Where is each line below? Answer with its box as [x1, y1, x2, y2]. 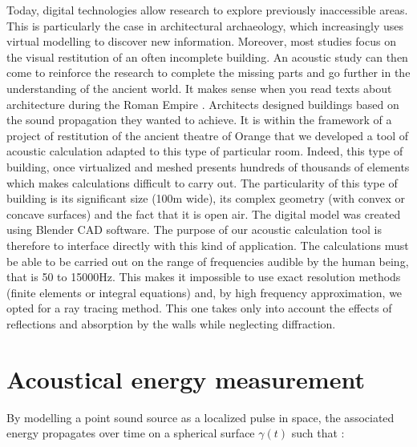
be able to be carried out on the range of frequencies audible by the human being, [6, 252, 409, 269]
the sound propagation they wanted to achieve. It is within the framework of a [6, 111, 392, 128]
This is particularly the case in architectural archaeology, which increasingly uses [6, 17, 403, 34]
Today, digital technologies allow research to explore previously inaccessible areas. [6, 2, 408, 18]
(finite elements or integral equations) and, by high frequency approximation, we [6, 284, 403, 300]
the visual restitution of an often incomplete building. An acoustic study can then [6, 48, 408, 65]
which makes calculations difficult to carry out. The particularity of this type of [6, 174, 398, 191]
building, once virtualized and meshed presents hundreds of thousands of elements [6, 158, 410, 175]
